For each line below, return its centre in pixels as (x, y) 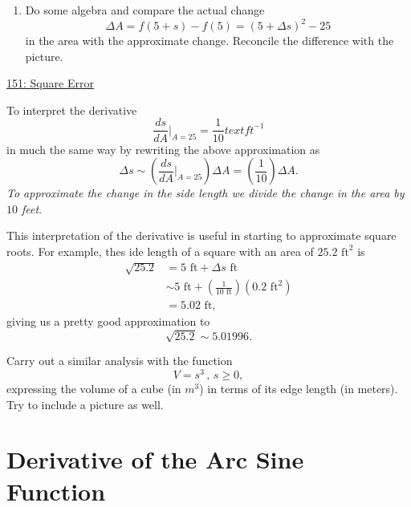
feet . (32, 208)
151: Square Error (50, 83)
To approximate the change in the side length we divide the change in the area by (205, 193)
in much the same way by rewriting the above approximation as (163, 149)
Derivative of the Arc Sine (155, 459)
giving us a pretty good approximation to (108, 321)
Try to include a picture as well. (85, 404)
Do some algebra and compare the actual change (145, 10)
